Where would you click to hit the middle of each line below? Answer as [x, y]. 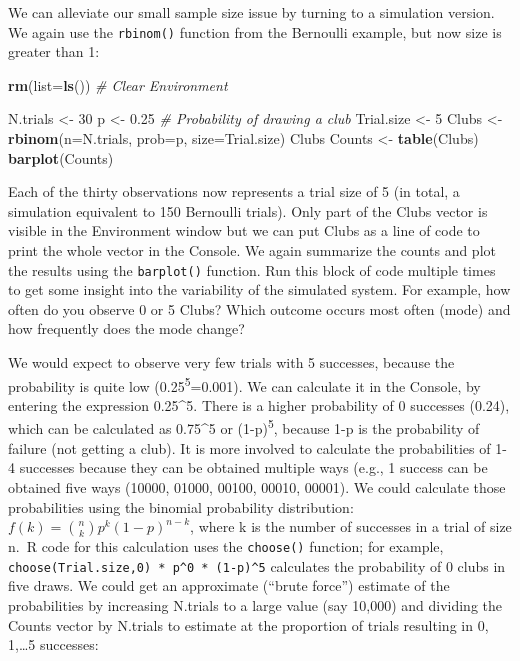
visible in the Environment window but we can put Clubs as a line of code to [244, 230]
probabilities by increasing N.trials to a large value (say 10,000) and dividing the [255, 605]
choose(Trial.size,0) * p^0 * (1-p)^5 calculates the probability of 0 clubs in [257, 565]
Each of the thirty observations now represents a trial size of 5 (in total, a [234, 191]
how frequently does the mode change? [126, 328]
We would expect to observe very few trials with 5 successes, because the [231, 362]
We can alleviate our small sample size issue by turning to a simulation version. [251, 12]
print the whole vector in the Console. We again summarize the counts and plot [252, 250]
